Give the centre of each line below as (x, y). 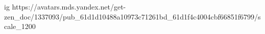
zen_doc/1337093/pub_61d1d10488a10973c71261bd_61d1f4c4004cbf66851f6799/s (132, 16)
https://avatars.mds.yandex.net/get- (69, 6)
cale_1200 (20, 26)
